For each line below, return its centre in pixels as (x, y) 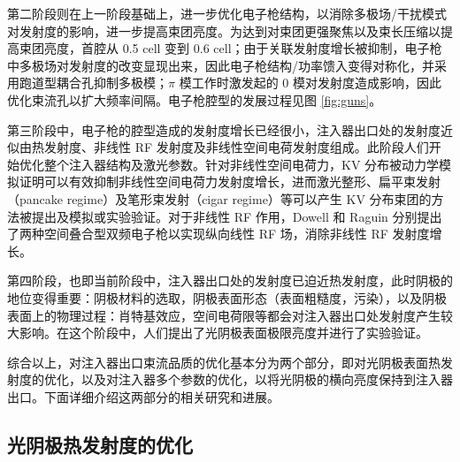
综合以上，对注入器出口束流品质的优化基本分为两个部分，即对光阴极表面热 (224, 362)
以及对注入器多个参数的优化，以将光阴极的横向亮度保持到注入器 (267, 379)
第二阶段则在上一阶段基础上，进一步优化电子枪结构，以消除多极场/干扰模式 (227, 13)
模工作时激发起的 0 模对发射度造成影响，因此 (310, 83)
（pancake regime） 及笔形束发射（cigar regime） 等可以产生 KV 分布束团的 (219, 198)
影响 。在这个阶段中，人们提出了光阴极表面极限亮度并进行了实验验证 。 (223, 333)
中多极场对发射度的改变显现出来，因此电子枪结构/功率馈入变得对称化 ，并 (221, 65)
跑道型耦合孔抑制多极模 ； (93, 83)
